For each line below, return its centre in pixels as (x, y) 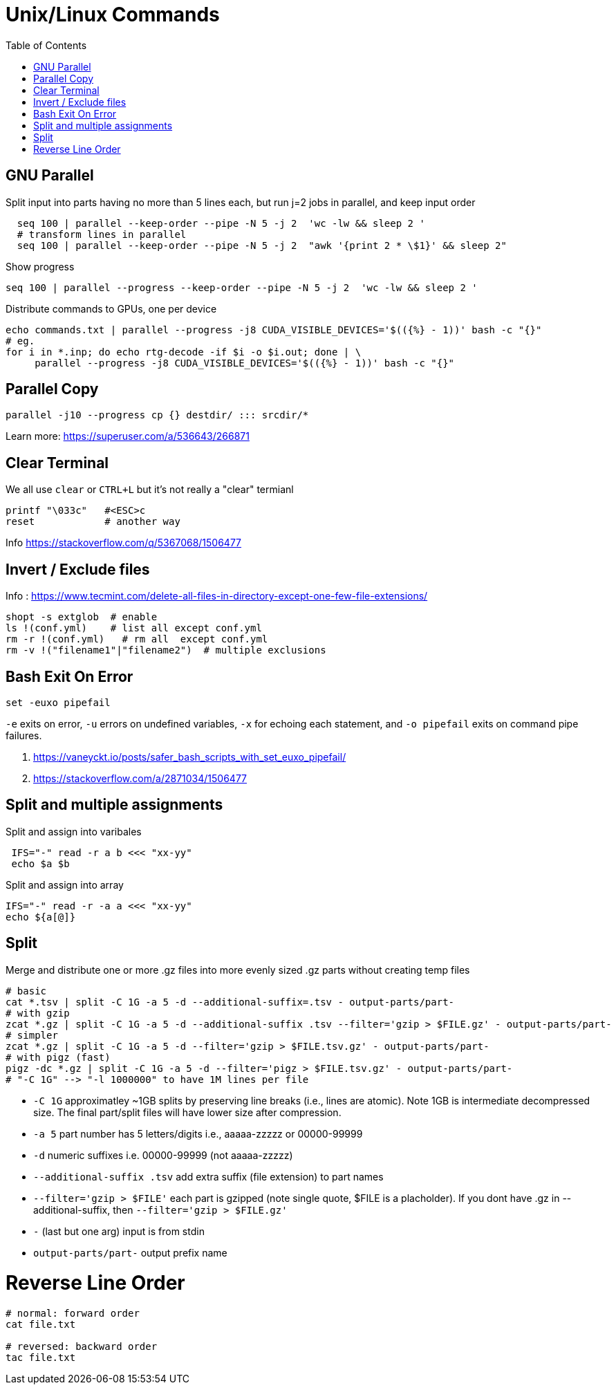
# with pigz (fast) (58, 1057)
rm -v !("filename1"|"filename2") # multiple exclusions (166, 650)
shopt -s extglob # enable (82, 617)
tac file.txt (41, 1358)
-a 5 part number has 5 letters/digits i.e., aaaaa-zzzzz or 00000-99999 (198, 1133)
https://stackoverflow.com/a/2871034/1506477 (140, 778)
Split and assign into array (65, 884)
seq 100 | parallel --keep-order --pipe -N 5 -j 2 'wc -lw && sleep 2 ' (221, 223)
